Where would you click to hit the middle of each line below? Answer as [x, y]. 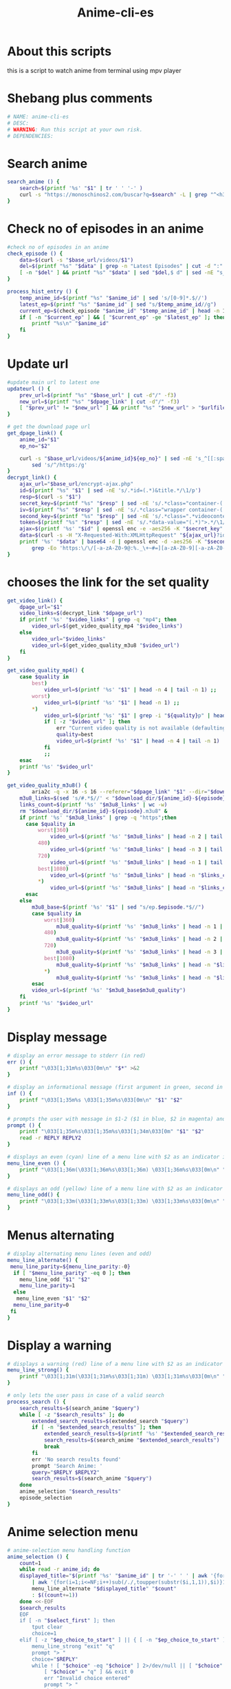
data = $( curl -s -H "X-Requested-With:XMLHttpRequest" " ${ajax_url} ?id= [124, 535]
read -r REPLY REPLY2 [50, 1138]
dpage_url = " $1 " [41, 607]
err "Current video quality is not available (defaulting [141, 728]
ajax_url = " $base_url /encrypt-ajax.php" [77, 484]
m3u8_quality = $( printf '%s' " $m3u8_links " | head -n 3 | [140, 952]
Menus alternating [61, 1235]
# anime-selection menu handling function [69, 1550]
